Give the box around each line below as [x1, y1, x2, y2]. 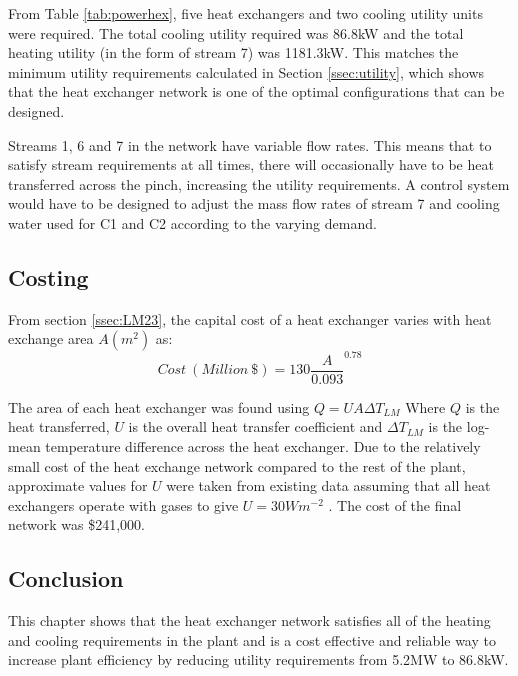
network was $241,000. [8, 514, 145, 535]
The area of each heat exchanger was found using [8, 396, 310, 417]
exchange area [8, 328, 94, 349]
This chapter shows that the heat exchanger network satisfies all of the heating [8, 610, 491, 631]
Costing [8, 261, 89, 292]
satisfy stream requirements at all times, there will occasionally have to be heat [8, 154, 494, 175]
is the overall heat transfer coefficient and [128, 416, 383, 437]
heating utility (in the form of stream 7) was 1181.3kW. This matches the [8, 42, 459, 63]
